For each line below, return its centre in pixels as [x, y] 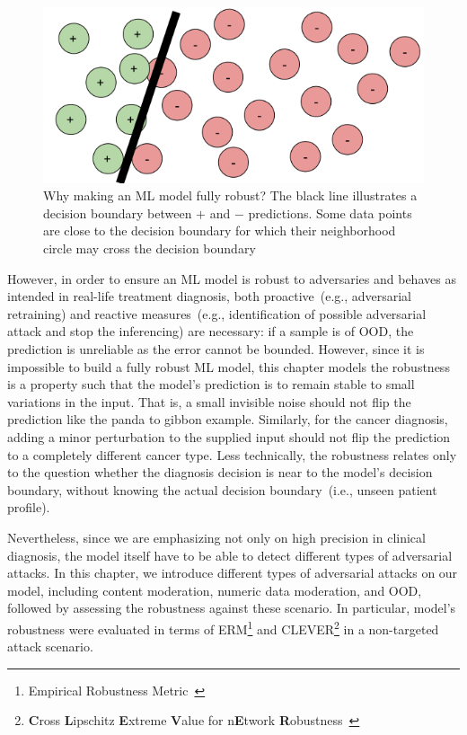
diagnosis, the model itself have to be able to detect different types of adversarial [230, 555]
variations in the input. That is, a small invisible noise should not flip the [209, 401]
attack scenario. [50, 646]
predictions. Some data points [330, 213]
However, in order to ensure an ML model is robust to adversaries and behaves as [232, 278]
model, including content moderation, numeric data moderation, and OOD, [215, 590]
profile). [29, 507]
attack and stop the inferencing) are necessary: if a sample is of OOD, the [211, 331]
